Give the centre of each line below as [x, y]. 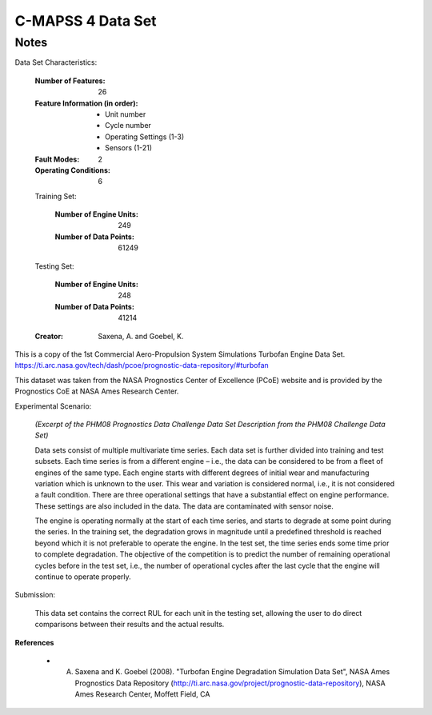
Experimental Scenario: [53, 406]
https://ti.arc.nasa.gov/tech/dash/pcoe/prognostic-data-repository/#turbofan [142, 365]
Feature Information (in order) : [86, 103]
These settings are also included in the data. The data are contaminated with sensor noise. [184, 506]
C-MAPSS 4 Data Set [86, 21]
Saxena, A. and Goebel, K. [141, 336]
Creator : [49, 336]
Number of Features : [70, 81]
